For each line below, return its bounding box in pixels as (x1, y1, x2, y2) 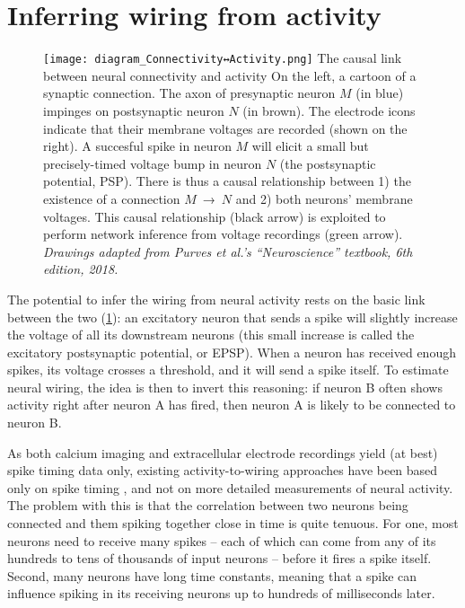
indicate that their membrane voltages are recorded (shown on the (43, 119, 408, 137)
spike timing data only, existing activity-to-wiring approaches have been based (7, 461, 438, 480)
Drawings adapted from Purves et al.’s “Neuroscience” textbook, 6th (43, 242, 413, 260)
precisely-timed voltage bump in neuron (43, 154, 262, 172)
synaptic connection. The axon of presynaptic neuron (43, 84, 336, 102)
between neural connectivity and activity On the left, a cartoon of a (43, 66, 417, 84)
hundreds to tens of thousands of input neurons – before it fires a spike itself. (7, 549, 432, 568)
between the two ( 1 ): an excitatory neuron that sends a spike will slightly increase (7, 307, 458, 326)
